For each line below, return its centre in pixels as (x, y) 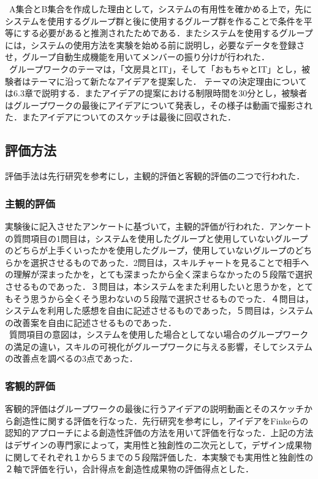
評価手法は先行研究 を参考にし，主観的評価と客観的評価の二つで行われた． (155, 176)
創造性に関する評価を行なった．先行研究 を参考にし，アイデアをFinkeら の (161, 420)
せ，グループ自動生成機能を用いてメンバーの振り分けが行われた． (138, 57)
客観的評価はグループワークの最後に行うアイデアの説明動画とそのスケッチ (155, 409)
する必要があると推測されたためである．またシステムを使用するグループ (168, 33)
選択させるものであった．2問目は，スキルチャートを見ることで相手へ (170, 262)
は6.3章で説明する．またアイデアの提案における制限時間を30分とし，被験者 (156, 93)
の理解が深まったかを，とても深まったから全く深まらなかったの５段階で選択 (159, 274)
